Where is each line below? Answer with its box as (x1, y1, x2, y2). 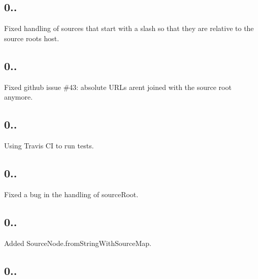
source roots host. (4, 33, 59, 43)
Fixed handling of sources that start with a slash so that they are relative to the (4, 23, 254, 34)
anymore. (4, 91, 33, 102)
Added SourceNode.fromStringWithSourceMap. (4, 237, 151, 248)
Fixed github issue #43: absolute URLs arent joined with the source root (4, 81, 232, 92)
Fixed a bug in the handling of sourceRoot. (4, 189, 139, 199)
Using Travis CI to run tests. (4, 140, 94, 150)
